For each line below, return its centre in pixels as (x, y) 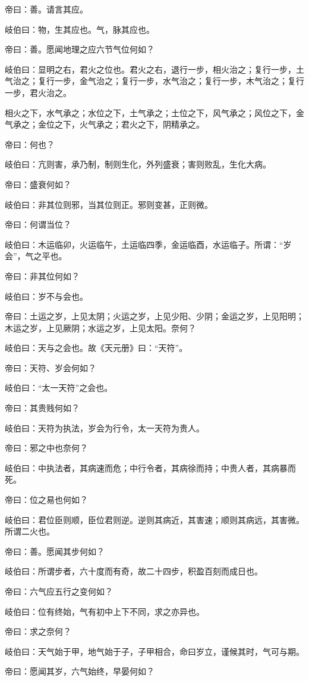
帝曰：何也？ (30, 144)
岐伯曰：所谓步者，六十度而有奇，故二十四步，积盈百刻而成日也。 (134, 571)
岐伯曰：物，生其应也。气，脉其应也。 (80, 29)
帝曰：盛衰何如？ (38, 184)
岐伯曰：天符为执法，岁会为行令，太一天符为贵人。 (105, 427)
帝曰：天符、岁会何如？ (51, 367)
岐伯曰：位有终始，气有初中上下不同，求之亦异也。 (105, 611)
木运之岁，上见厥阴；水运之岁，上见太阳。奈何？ (100, 327)
